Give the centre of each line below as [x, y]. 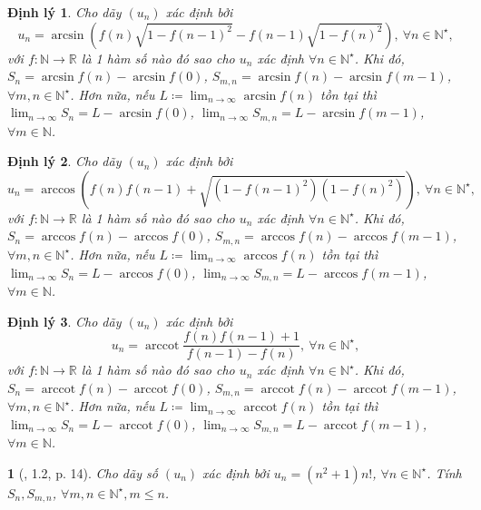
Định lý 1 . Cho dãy [64, 12]
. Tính [444, 472]
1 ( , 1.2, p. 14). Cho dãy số [83, 472]
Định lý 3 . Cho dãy [64, 321]
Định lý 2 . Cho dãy [64, 161]
